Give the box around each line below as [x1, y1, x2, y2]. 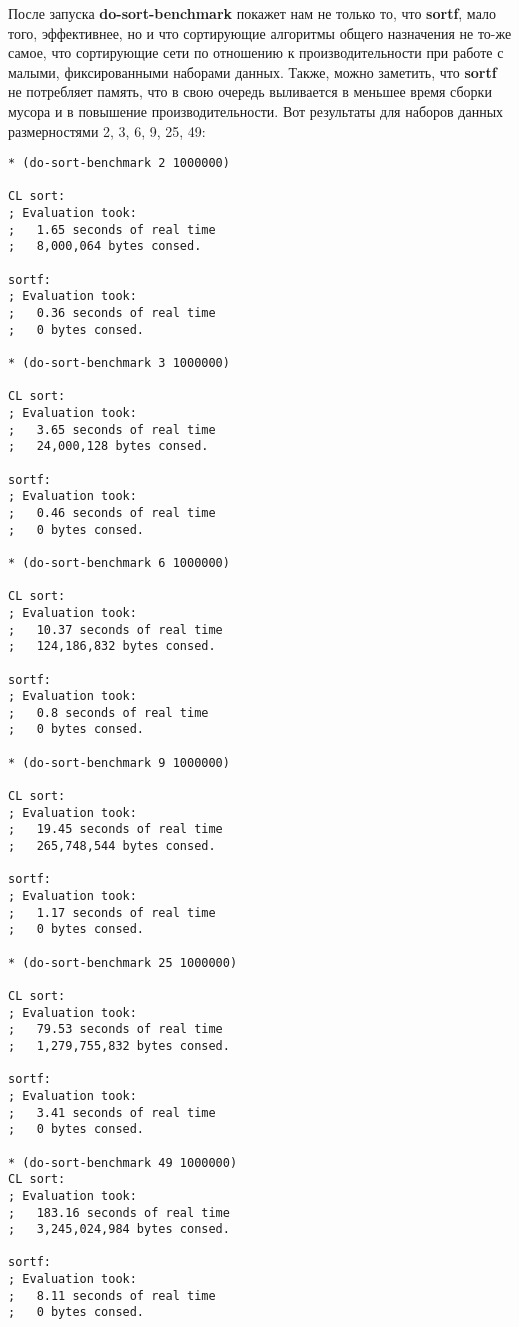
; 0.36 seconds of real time [8, 306, 216, 321]
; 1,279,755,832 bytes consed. [8, 1038, 230, 1053]
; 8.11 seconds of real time [8, 1288, 216, 1303]
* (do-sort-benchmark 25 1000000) [8, 955, 238, 970]
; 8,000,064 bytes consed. [8, 239, 202, 254]
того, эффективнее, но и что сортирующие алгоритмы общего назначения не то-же [8, 22, 512, 43]
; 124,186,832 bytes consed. [8, 639, 216, 654]
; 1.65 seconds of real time [8, 222, 216, 237]
